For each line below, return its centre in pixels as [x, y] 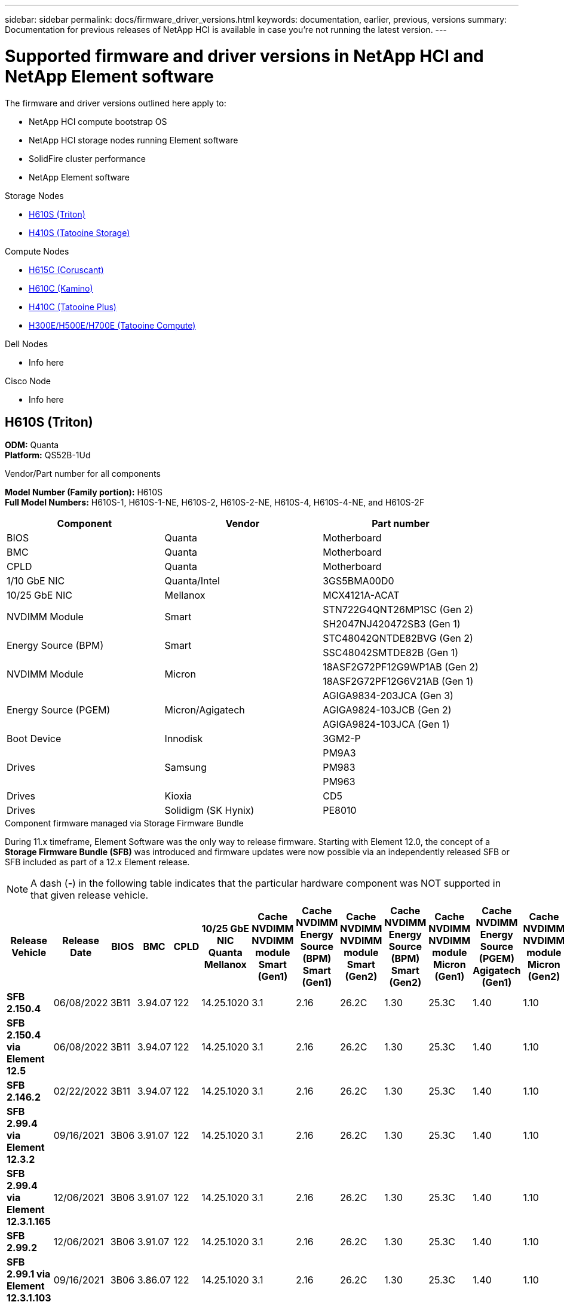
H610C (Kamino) [61, 288]
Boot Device [34, 739]
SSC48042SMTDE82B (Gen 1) [391, 653]
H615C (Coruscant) [66, 269]
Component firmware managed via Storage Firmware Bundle [124, 823]
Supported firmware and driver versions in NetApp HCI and [244, 56]
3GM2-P [342, 739]
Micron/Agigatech [205, 710]
